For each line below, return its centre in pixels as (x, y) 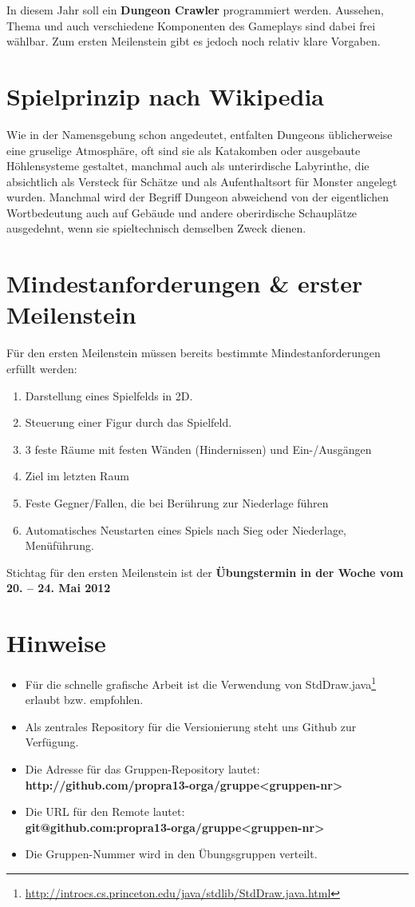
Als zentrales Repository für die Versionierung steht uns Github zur (191, 726)
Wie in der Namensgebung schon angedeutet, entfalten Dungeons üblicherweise (200, 134)
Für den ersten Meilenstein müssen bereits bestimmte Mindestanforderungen (194, 353)
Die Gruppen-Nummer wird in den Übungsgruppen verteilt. (171, 854)
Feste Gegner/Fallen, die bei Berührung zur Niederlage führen (177, 502)
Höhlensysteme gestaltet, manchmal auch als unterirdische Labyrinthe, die (188, 166)
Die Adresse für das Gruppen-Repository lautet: (142, 769)
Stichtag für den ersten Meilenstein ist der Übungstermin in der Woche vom (205, 572)
